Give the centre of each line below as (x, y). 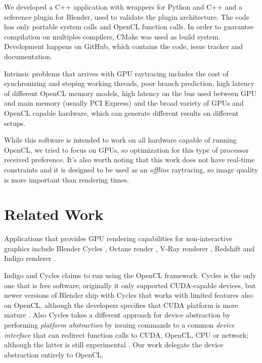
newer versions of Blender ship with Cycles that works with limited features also (129, 295)
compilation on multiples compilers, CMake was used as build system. (112, 36)
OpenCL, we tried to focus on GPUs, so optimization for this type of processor (126, 149)
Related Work (54, 214)
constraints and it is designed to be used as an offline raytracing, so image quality (131, 169)
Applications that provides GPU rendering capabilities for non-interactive (118, 238)
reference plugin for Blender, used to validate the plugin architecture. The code (127, 16)
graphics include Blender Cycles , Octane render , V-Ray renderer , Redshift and (129, 248)
